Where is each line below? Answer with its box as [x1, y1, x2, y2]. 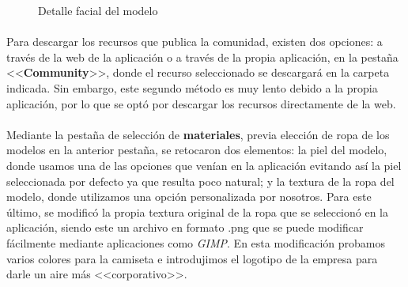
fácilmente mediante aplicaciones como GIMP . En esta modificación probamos [6, 234, 385, 251]
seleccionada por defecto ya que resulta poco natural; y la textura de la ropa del [6, 172, 395, 189]
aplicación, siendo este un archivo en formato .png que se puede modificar [6, 219, 364, 236]
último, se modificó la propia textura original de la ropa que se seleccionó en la [6, 203, 388, 220]
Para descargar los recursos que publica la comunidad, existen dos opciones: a [6, 33, 383, 50]
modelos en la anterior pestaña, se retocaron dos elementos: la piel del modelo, [6, 142, 387, 158]
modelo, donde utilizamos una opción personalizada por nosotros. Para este [6, 188, 372, 205]
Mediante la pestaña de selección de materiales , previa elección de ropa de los [6, 126, 390, 142]
